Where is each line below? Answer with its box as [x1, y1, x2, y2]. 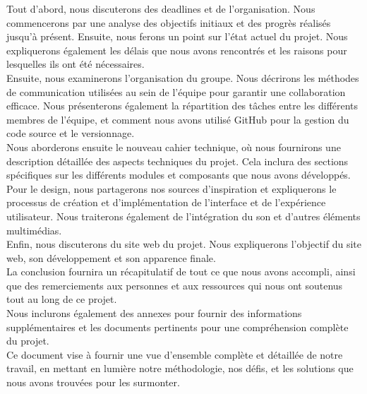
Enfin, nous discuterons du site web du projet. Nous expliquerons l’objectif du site [6, 237, 361, 251]
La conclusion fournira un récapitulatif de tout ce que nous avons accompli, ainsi [6, 264, 356, 279]
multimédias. [6, 222, 62, 237]
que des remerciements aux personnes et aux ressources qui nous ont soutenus [6, 277, 343, 292]
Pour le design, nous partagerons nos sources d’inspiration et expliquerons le [6, 181, 337, 196]
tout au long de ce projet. [6, 292, 117, 306]
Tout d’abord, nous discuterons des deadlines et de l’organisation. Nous [6, 1, 315, 16]
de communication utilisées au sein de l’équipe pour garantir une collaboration [6, 84, 346, 99]
